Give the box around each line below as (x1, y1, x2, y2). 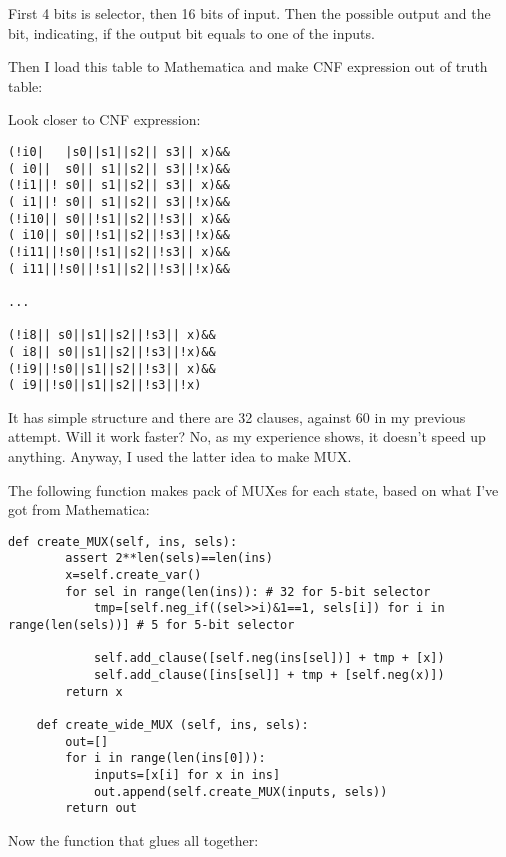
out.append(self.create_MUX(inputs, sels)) (93, 784, 388, 799)
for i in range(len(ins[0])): (65, 751, 266, 766)
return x (65, 684, 123, 699)
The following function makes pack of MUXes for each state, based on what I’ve (8, 479, 499, 500)
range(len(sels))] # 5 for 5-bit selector (8, 618, 295, 633)
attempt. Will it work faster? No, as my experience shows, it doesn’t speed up (8, 426, 486, 447)
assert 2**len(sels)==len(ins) (65, 551, 273, 566)
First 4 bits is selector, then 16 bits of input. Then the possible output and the (8, 3, 491, 23)
